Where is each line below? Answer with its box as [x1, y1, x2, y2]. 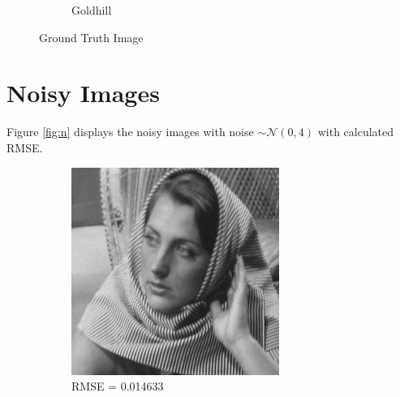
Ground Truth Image [39, 28, 144, 45]
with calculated [317, 123, 394, 140]
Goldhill [71, 2, 112, 18]
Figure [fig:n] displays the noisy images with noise [6, 123, 254, 140]
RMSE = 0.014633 [71, 378, 164, 395]
